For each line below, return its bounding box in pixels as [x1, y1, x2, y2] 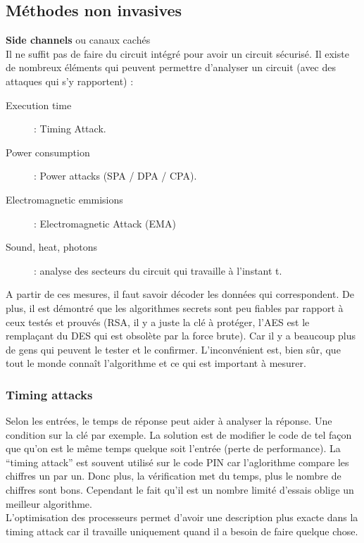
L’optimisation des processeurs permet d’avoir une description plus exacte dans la [6, 510, 358, 525]
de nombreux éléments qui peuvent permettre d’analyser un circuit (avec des [6, 60, 337, 75]
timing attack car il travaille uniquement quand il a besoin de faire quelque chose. [6, 523, 358, 538]
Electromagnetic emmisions [6, 192, 123, 206]
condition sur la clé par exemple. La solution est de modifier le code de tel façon [6, 427, 352, 442]
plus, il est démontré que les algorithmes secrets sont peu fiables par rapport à [6, 300, 344, 315]
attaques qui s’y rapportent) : [6, 73, 134, 88]
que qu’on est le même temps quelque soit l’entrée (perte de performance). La [6, 441, 341, 456]
